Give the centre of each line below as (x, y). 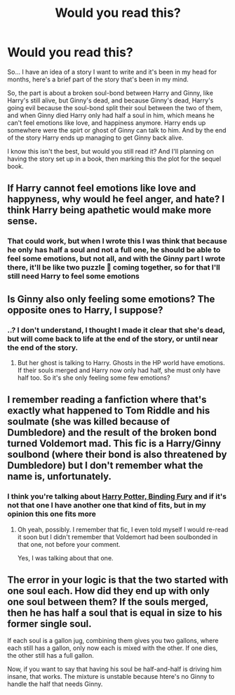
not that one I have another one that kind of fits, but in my (107, 505)
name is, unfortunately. (60, 476)
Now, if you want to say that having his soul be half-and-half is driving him (115, 669)
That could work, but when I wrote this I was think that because (117, 241)
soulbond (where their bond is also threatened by (117, 455)
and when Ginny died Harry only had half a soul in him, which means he (111, 115)
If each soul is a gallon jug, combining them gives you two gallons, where (113, 641)
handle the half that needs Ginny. (55, 684)
